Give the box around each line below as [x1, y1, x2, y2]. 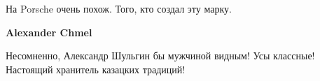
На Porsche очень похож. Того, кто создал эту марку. [6, 1, 232, 15]
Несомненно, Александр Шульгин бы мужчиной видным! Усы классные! [6, 48, 315, 63]
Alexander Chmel [6, 24, 92, 39]
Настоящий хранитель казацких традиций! [6, 61, 186, 76]
